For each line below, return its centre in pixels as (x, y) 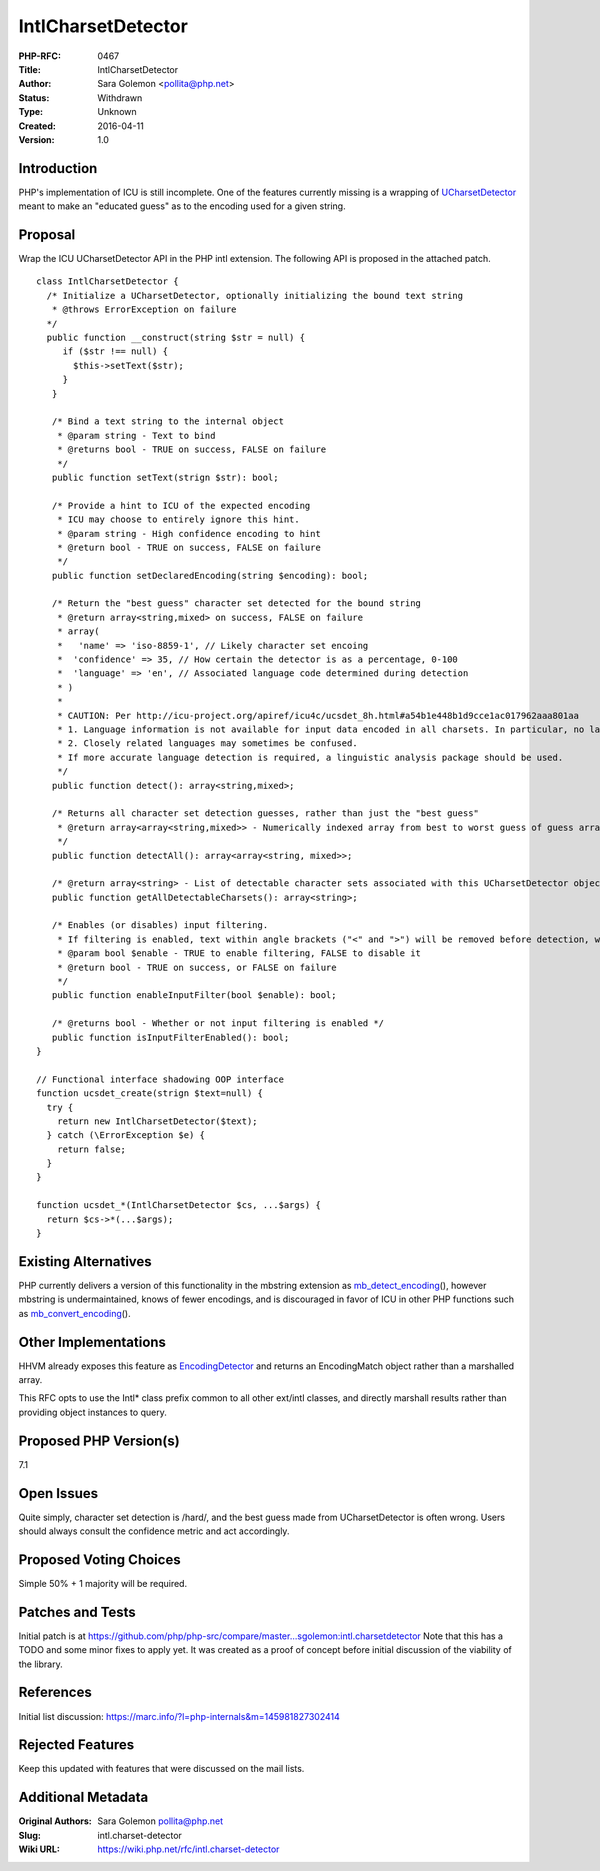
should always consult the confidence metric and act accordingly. (154, 1531)
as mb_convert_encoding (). (74, 1313)
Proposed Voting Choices (99, 1559)
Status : (34, 97)
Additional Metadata (83, 1797)
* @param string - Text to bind (136, 435)
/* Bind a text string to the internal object (168, 421)
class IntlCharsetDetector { (107, 281)
